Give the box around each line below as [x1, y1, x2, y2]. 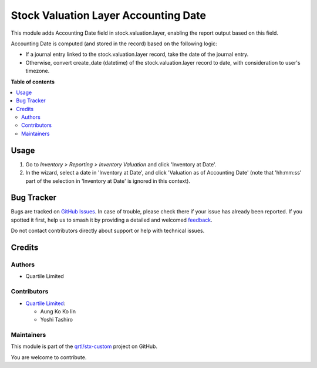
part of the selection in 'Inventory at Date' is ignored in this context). [25, 177, 191, 185]
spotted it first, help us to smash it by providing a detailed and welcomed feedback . [11, 216, 213, 223]
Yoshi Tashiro [40, 316, 73, 323]
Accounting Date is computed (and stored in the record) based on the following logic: [11, 40, 217, 47]
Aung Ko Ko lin [40, 307, 76, 315]
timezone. [25, 68, 50, 75]
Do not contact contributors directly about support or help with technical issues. [11, 227, 205, 235]
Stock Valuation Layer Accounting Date [11, 9, 207, 22]
